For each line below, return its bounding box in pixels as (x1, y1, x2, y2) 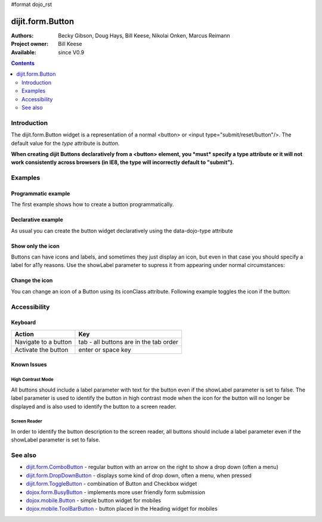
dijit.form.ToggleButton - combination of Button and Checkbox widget (26, 480, 197, 487)
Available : (11, 48, 37, 56)
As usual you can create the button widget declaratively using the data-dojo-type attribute (11, 227, 233, 234)
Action (14, 330, 34, 338)
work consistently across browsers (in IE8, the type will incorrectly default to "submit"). (11, 159, 234, 166)
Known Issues (11, 361, 47, 368)
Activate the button (14, 346, 69, 354)
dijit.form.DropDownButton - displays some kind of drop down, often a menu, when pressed (26, 471, 252, 479)
